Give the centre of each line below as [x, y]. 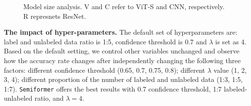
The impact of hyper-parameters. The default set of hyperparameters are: [121, 32]
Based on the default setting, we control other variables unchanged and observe [122, 51]
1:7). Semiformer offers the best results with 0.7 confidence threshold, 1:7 [113, 88]
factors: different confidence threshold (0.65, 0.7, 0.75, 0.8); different [105, 70]
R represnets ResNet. [55, 16]
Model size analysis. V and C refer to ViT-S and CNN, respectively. [124, 6]
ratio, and [49, 98]
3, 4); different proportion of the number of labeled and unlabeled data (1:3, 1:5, [123, 79]
